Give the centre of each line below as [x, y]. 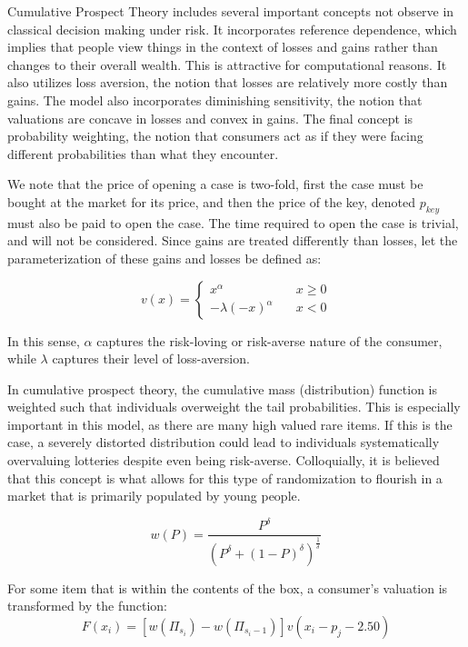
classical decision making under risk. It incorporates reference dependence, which [232, 29]
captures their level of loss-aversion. [151, 358]
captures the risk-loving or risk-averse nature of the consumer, [269, 340]
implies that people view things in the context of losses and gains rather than [223, 47]
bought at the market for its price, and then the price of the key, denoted [212, 201]
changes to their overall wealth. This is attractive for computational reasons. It [227, 64]
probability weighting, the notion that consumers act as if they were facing [215, 136]
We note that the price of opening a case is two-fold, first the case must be [215, 184]
